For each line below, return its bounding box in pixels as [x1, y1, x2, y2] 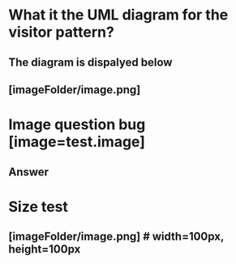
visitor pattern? [8, 23, 115, 41]
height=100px [8, 242, 81, 257]
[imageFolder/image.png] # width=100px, [8, 230, 225, 244]
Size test [8, 197, 69, 216]
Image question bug [8, 115, 146, 134]
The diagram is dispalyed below [8, 55, 173, 69]
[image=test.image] [8, 132, 146, 151]
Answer [8, 165, 49, 179]
